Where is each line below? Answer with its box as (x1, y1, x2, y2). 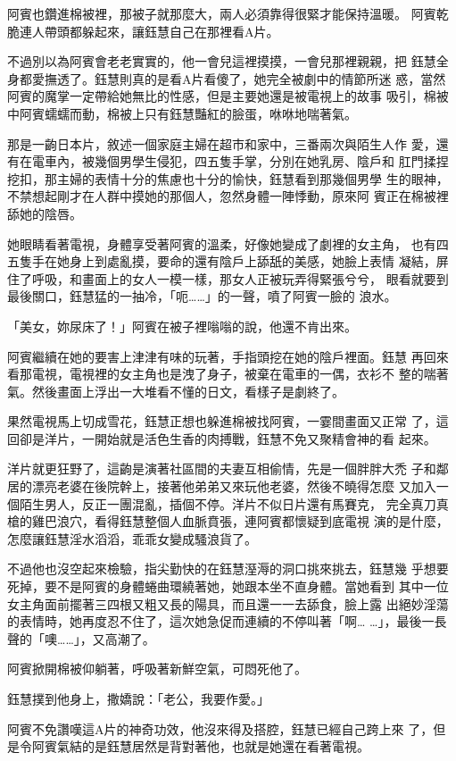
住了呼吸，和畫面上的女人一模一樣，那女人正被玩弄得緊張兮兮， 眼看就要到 (7, 269, 449, 288)
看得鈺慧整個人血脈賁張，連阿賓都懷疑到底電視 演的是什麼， (94, 512, 449, 531)
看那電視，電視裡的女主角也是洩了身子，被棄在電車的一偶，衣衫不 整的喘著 (7, 364, 449, 383)
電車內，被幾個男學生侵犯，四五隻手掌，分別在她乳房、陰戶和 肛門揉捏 (31, 152, 449, 171)
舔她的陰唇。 (7, 204, 82, 222)
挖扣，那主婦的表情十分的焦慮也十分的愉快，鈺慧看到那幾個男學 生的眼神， (7, 169, 449, 188)
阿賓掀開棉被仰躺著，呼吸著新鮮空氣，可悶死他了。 (7, 659, 307, 678)
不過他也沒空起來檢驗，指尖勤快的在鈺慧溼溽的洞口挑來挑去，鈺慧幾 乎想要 (7, 559, 449, 578)
